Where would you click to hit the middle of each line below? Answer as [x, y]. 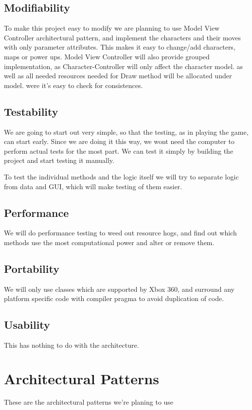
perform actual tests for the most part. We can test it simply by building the [119, 151]
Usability [27, 325]
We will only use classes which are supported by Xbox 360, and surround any [119, 289]
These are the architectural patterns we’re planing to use [89, 401]
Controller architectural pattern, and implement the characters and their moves [122, 37]
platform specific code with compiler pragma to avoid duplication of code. [114, 298]
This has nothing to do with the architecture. [72, 345]
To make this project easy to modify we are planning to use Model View [112, 28]
